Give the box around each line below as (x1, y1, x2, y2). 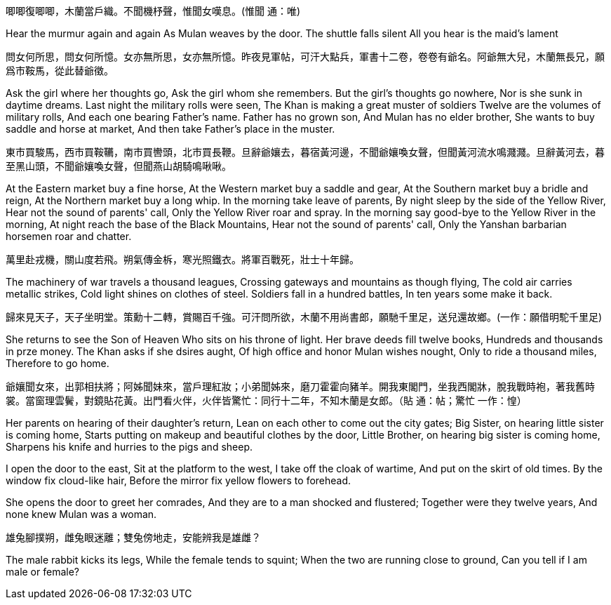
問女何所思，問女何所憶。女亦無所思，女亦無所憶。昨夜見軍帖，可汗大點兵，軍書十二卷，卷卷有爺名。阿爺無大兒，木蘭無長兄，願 (6, 51, 605, 62)
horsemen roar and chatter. (6, 230, 132, 242)
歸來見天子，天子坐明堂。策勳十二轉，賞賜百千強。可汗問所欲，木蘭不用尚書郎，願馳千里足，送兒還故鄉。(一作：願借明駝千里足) (6, 311, 603, 323)
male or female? (6, 566, 79, 578)
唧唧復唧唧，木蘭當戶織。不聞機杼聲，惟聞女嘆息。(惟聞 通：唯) (6, 5, 301, 17)
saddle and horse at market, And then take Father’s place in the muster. (6, 123, 335, 135)
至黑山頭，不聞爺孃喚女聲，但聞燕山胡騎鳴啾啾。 (6, 160, 231, 172)
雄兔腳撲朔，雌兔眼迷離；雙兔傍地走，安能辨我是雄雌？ (6, 531, 261, 543)
